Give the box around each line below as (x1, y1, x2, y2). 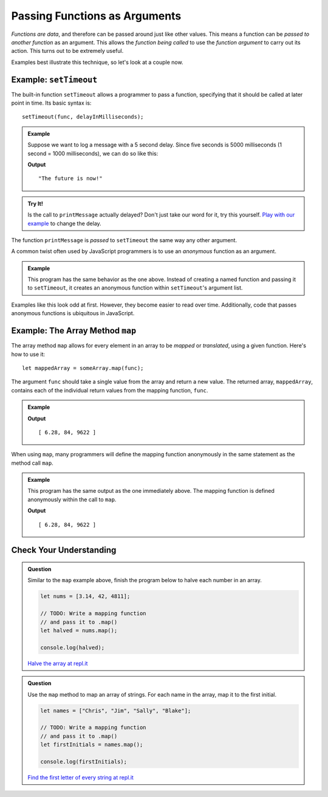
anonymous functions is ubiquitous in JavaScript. (11, 310, 135, 317)
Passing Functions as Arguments (11, 9, 182, 23)
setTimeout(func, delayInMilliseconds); (22, 113, 144, 120)
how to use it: (11, 350, 46, 358)
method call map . (11, 459, 54, 467)
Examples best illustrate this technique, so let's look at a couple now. (11, 58, 183, 66)
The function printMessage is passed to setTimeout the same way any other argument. (11, 236, 237, 243)
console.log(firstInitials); (40, 758, 128, 765)
